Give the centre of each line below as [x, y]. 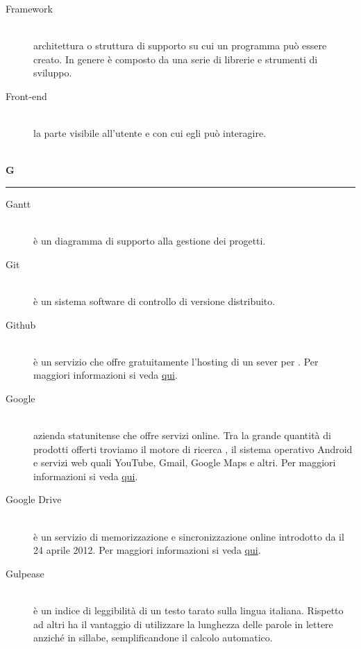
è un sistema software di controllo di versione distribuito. [154, 301]
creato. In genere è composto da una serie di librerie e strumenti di [176, 59]
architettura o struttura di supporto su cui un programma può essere [180, 46]
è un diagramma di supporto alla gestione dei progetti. [150, 241]
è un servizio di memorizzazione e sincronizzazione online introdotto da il [189, 536]
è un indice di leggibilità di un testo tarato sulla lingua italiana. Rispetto [188, 610]
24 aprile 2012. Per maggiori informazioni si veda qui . [147, 550]
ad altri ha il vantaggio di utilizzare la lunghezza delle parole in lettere [183, 624]
